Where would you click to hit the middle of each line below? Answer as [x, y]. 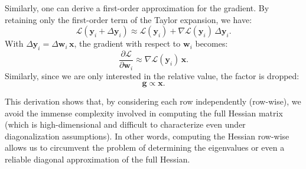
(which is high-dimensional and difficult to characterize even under [125, 124]
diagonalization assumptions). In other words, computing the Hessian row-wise [147, 136]
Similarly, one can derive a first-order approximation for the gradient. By [137, 8]
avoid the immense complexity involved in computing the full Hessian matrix [144, 113]
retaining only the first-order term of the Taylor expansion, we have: [128, 19]
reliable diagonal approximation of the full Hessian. [97, 159]
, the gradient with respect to [127, 43]
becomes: [211, 43]
